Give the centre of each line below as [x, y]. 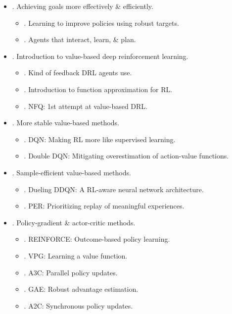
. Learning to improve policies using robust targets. [101, 23]
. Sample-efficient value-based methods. [71, 172]
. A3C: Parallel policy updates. [71, 272]
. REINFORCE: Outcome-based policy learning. [97, 239]
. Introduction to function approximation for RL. [98, 89]
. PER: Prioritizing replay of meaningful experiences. [104, 206]
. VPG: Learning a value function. [76, 255]
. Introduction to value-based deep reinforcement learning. [100, 56]
